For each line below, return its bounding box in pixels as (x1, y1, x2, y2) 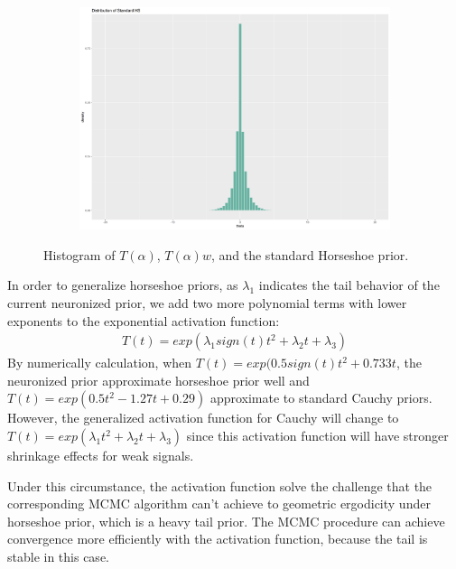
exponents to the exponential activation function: (7, 311, 280, 330)
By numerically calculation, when (7, 353, 192, 372)
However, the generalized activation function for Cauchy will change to (7, 408, 399, 427)
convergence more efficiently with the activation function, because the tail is (7, 529, 428, 548)
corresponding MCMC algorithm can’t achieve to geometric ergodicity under (7, 494, 431, 513)
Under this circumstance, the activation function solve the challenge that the (7, 476, 433, 495)
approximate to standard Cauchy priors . (209, 388, 433, 407)
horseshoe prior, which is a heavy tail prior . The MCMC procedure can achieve (7, 511, 445, 530)
